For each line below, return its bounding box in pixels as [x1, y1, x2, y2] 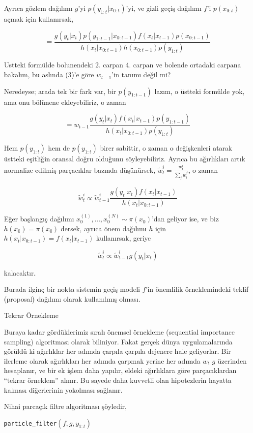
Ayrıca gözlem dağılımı [4, 3, 73, 13]
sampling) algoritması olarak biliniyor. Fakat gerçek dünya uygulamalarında [4, 336, 233, 346]
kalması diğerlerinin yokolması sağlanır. [4, 384, 123, 395]
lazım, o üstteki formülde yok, [154, 86, 245, 96]
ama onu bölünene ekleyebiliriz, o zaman [4, 96, 126, 107]
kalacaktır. [4, 267, 36, 278]
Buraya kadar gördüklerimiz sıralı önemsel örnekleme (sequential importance [4, 326, 235, 337]
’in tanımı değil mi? [112, 69, 171, 80]
